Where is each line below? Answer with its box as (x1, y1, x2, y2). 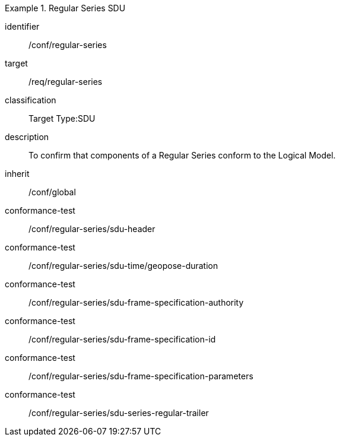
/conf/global (28, 187, 76, 197)
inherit (5, 169, 30, 179)
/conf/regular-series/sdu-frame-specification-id (28, 334, 216, 344)
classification (5, 95, 56, 105)
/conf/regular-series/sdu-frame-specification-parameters (28, 371, 253, 381)
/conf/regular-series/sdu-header (28, 224, 155, 234)
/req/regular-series (28, 77, 103, 87)
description (5, 132, 49, 142)
